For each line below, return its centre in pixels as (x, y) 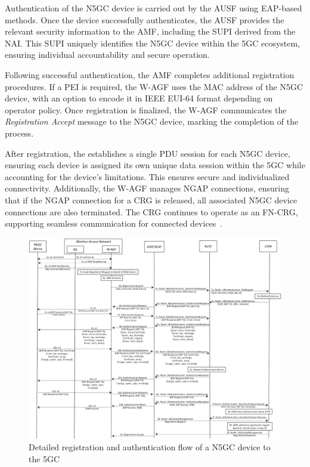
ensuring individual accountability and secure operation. (107, 55)
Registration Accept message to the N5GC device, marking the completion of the (152, 121)
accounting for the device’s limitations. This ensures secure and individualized (147, 176)
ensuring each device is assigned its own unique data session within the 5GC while (155, 165)
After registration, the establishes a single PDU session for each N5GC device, (148, 153)
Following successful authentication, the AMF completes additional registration (150, 74)
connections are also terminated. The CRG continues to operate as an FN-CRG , (151, 211)
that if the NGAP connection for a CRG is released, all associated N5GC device (151, 200)
